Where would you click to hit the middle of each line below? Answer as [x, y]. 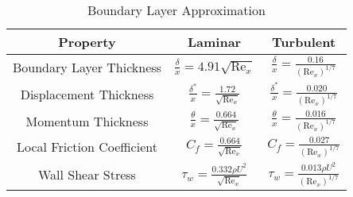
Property [87, 42]
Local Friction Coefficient [87, 147]
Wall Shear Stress [87, 175]
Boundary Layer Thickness [87, 67]
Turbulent [304, 42]
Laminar [214, 42]
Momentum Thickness [87, 121]
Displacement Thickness [87, 94]
